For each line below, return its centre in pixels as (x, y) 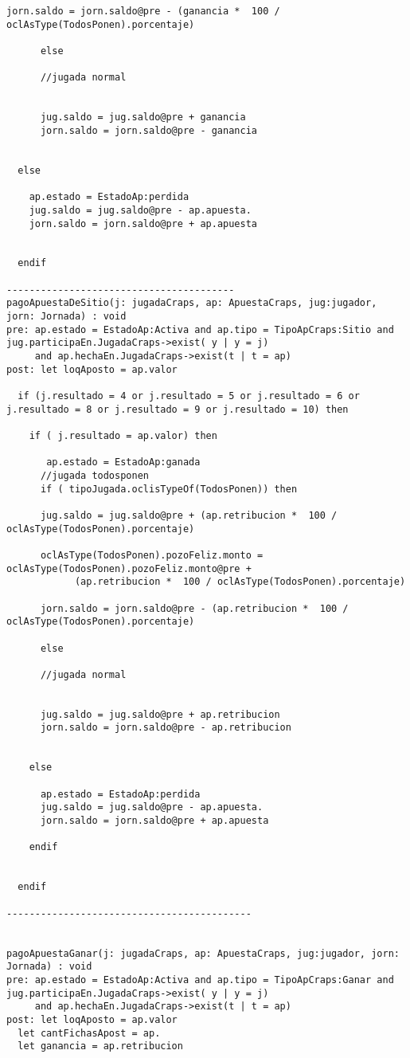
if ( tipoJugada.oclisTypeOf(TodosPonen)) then (169, 489)
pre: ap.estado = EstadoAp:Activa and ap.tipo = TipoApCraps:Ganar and (200, 980)
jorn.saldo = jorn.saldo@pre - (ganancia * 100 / (143, 11)
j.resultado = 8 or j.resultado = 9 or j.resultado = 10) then (178, 409)
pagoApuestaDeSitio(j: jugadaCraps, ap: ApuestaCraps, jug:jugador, (192, 303)
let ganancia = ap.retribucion (100, 1046)
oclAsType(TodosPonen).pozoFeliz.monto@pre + (129, 568)
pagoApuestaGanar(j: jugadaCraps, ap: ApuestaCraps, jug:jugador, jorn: (203, 953)
